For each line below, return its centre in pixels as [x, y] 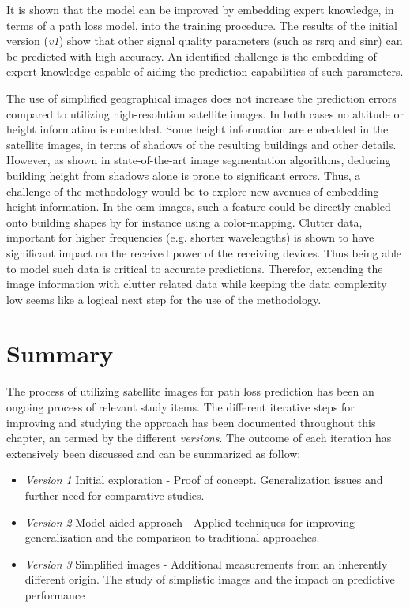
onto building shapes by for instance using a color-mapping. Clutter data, [184, 221]
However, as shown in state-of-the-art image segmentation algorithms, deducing [199, 160]
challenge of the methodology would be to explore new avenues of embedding [193, 191]
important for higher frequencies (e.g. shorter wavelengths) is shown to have [190, 237]
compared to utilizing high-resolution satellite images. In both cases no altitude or [205, 113]
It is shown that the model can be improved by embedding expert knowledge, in [200, 9]
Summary [60, 353]
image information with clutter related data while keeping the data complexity [197, 284]
